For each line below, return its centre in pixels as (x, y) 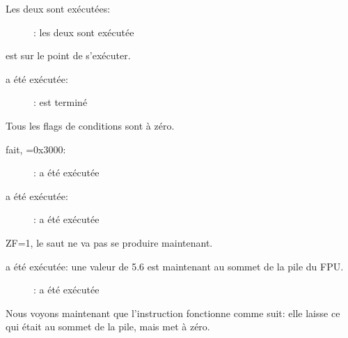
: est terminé (61, 102)
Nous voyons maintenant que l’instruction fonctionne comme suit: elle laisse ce (173, 313)
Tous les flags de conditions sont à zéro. (90, 125)
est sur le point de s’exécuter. (68, 55)
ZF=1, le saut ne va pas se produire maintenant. (109, 242)
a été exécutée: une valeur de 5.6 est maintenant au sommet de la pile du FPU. (175, 266)
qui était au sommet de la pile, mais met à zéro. (108, 327)
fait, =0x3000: (36, 149)
